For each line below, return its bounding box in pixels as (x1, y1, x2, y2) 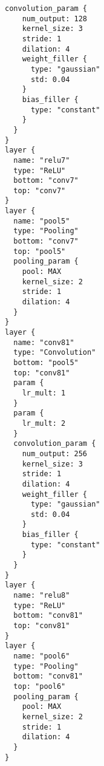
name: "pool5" (13, 216, 70, 225)
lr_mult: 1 (22, 388, 66, 397)
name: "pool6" (13, 652, 70, 660)
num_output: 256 (22, 449, 88, 458)
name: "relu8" (13, 591, 70, 600)
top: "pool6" (13, 682, 66, 691)
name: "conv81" (13, 338, 74, 347)
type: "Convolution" (13, 348, 96, 357)
